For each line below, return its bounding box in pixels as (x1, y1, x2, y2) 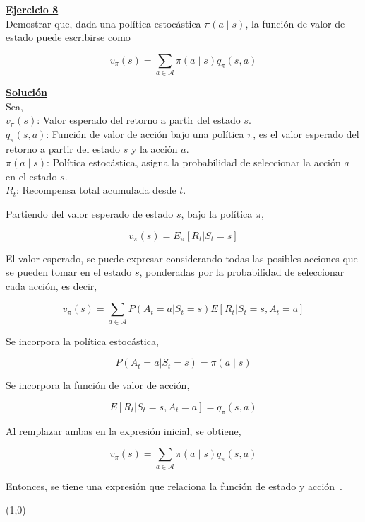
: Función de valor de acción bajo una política (46, 126, 244, 141)
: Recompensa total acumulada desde (16, 182, 176, 197)
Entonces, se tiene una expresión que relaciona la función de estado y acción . (6, 478, 342, 493)
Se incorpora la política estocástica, (6, 333, 159, 348)
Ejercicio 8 (6, 2, 59, 16)
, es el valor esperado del (253, 126, 359, 141)
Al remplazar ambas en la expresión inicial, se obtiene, (6, 423, 241, 438)
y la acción (131, 141, 178, 156)
